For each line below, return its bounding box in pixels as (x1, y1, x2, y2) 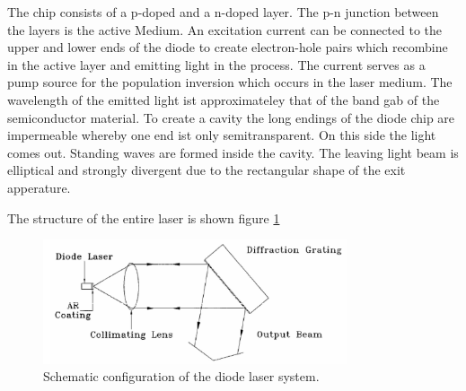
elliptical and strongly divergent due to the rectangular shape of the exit (7, 161, 406, 179)
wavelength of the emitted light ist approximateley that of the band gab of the (7, 90, 440, 109)
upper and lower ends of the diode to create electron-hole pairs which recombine (7, 38, 448, 56)
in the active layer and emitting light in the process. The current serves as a (7, 55, 426, 74)
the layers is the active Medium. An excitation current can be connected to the (7, 20, 443, 39)
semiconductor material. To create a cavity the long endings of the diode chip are (7, 108, 455, 126)
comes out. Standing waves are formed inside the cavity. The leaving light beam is (7, 143, 459, 161)
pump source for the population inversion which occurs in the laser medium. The (7, 73, 453, 91)
